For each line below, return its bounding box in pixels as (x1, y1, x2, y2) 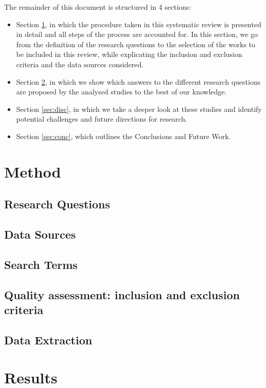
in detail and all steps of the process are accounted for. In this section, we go (16, 29, 258, 40)
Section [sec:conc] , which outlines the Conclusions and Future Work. (16, 130, 231, 141)
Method (4, 161, 61, 182)
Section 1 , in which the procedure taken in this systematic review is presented (16, 18, 261, 29)
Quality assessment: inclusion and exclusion (4, 286, 240, 302)
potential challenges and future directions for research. (16, 113, 187, 124)
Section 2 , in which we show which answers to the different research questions (16, 76, 261, 87)
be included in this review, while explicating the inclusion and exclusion (16, 49, 242, 60)
